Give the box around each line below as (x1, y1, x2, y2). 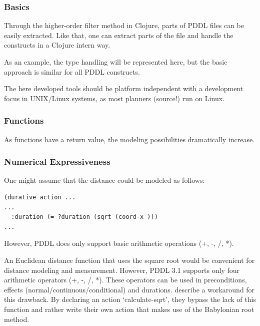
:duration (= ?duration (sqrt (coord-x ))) (11, 213, 158, 221)
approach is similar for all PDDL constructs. (4, 66, 140, 77)
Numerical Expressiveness (4, 155, 110, 168)
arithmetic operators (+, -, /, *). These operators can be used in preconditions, (4, 274, 247, 285)
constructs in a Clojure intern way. (4, 40, 110, 50)
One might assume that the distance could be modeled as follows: (4, 175, 205, 185)
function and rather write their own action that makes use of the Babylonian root (4, 303, 254, 314)
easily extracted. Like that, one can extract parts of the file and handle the (4, 30, 233, 40)
